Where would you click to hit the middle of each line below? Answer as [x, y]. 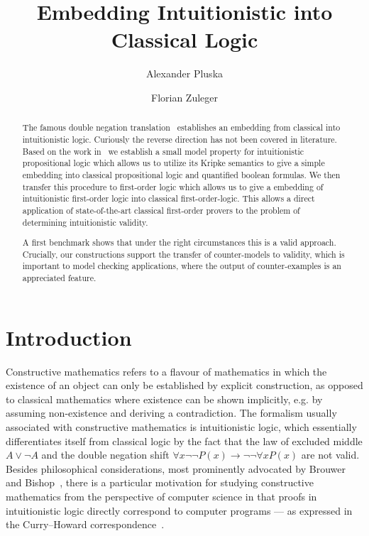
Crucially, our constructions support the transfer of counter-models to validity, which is [183, 254]
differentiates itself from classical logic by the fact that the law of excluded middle [184, 441]
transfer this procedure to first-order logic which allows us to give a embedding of [173, 186]
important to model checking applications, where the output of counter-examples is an [182, 266]
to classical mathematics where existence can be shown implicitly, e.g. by [164, 399]
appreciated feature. [59, 278]
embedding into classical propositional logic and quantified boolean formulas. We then [181, 174]
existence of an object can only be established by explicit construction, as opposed [184, 385]
